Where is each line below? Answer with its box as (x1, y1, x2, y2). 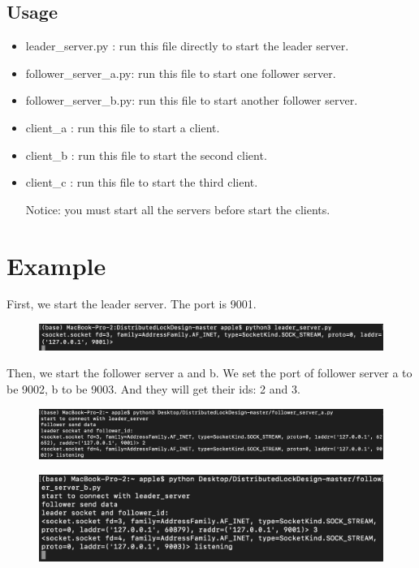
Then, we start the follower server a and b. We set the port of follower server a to (6, 364, 413, 381)
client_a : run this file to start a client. (25, 118, 220, 136)
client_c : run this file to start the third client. (25, 174, 258, 191)
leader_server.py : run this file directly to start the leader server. (25, 37, 349, 54)
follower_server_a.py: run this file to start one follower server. (25, 64, 336, 81)
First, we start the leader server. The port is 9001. (6, 295, 257, 312)
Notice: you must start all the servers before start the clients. (25, 200, 330, 217)
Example (6, 248, 106, 282)
